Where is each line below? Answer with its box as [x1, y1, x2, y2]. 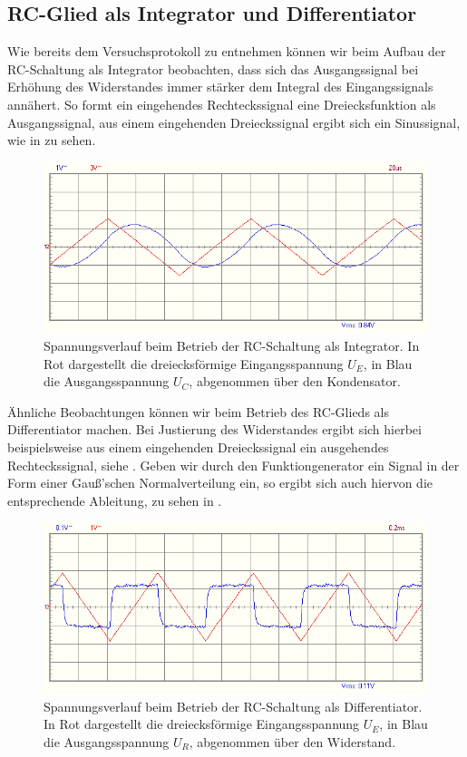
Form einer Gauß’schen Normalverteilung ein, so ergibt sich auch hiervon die [7, 473, 433, 492]
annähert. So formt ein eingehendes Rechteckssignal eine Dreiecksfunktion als [7, 94, 436, 113]
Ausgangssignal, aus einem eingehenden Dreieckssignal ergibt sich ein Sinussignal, [7, 112, 461, 131]
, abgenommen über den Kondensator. [189, 372, 401, 391]
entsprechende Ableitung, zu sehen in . [7, 490, 222, 510]
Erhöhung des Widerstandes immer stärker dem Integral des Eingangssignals [7, 77, 433, 96]
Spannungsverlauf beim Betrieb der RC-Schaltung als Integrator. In [44, 336, 420, 354]
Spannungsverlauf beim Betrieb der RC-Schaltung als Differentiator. [44, 696, 423, 715]
